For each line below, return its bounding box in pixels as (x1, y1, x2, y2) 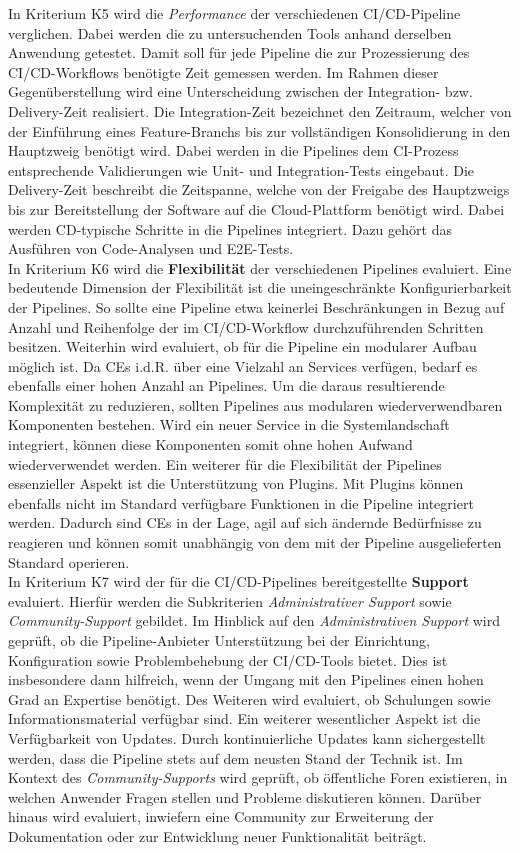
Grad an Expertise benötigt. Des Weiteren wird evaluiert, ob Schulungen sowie (8, 688, 491, 709)
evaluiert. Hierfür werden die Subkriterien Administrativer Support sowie (8, 590, 452, 611)
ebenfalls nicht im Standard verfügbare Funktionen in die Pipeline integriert (8, 492, 474, 513)
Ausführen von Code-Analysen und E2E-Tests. (8, 238, 294, 259)
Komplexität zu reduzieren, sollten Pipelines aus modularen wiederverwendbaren (8, 394, 503, 415)
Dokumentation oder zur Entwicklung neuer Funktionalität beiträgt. (8, 825, 427, 846)
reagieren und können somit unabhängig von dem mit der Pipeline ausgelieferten (8, 532, 502, 553)
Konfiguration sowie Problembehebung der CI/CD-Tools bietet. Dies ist (8, 649, 448, 670)
